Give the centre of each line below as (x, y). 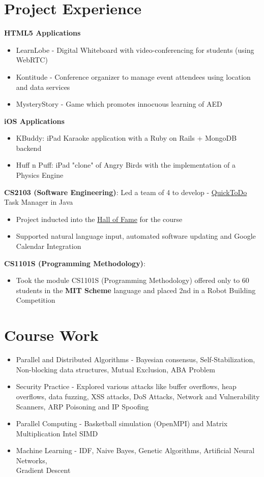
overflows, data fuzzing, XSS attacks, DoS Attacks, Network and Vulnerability (138, 396)
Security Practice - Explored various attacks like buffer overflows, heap (126, 386)
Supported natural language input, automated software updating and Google (136, 236)
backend (29, 148)
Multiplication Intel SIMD (57, 433)
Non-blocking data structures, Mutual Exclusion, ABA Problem (115, 369)
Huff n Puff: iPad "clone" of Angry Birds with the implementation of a (126, 165)
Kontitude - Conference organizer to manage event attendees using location (133, 76)
